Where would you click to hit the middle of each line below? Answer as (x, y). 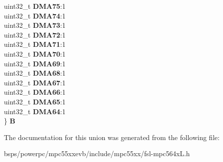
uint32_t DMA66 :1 (35, 92)
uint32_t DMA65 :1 (35, 101)
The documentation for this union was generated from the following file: (112, 137)
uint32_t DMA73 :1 (35, 25)
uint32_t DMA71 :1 (35, 44)
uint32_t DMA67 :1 (35, 82)
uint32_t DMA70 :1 (35, 53)
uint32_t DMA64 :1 (35, 111)
